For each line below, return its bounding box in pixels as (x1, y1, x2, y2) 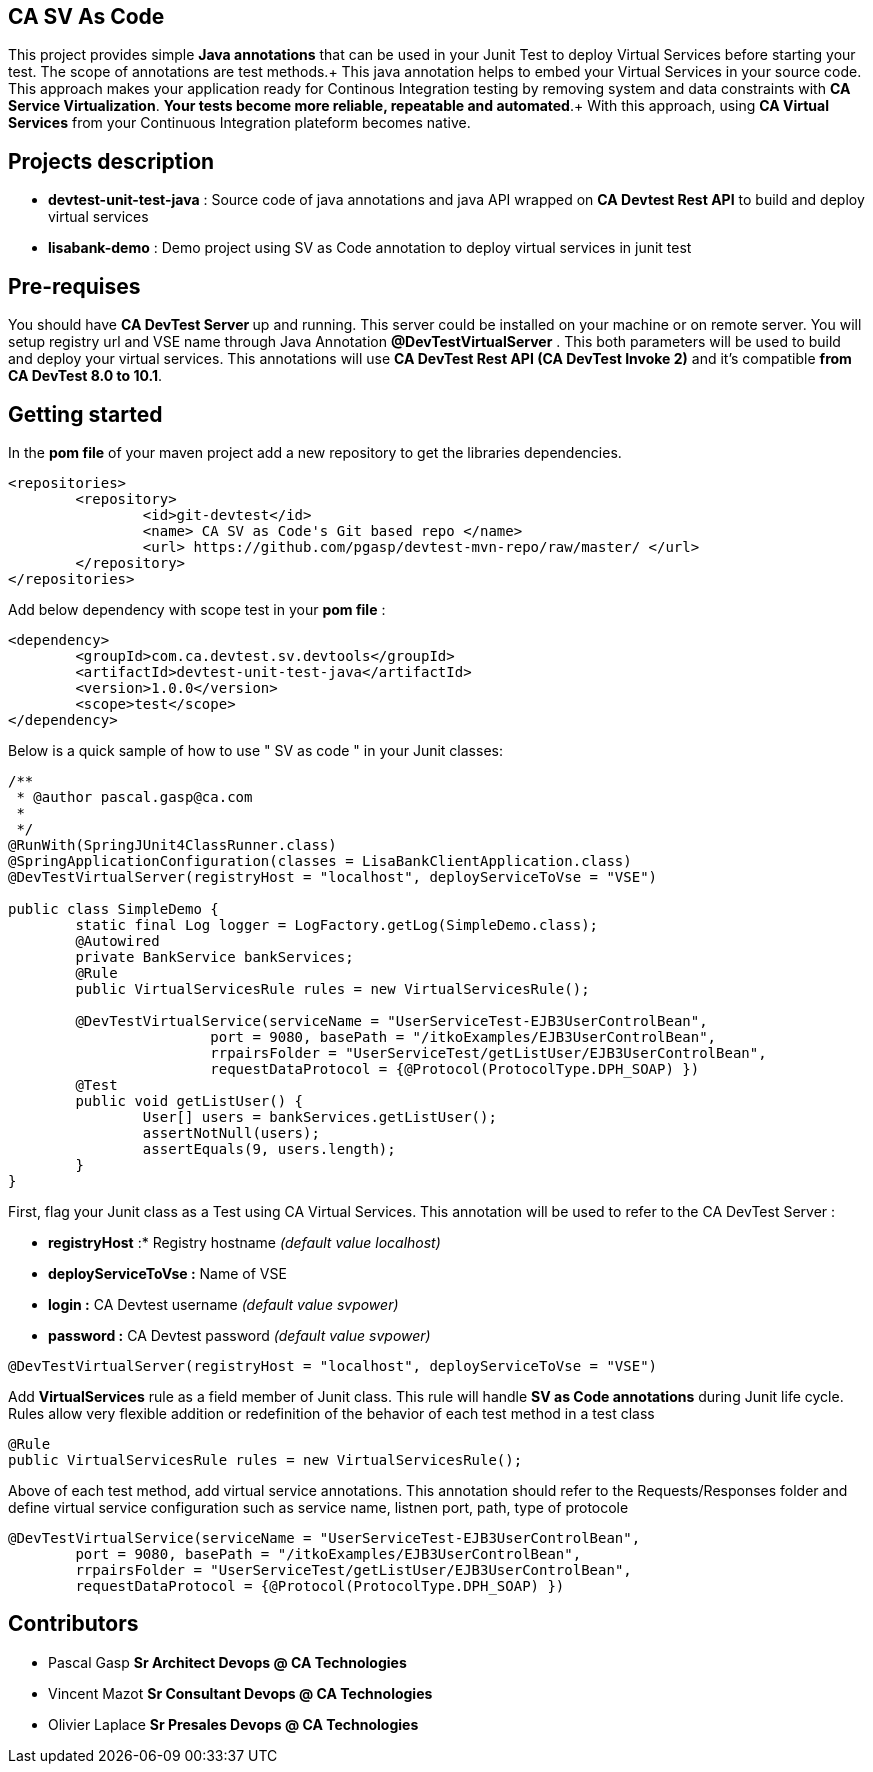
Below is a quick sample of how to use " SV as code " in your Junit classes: (8, 741, 503, 759)
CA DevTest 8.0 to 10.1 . (8, 367, 163, 385)
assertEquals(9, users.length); (142, 1140, 396, 1157)
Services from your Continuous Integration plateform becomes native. (8, 114, 471, 132)
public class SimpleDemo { (8, 900, 219, 917)
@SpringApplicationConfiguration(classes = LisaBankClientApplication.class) (8, 852, 632, 869)
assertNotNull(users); (142, 1124, 320, 1141)
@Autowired (75, 932, 160, 949)
